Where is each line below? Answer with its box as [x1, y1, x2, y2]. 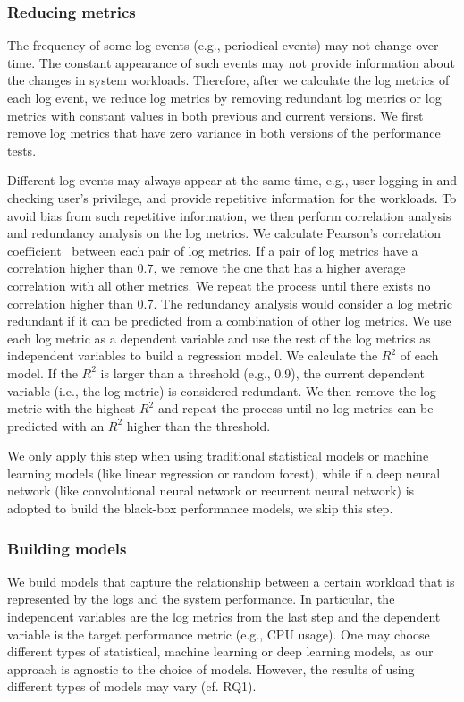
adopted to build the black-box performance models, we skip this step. [7, 499, 393, 518]
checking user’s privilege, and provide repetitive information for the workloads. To [7, 188, 457, 207]
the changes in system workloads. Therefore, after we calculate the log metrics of [7, 71, 450, 89]
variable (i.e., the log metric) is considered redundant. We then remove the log [7, 381, 436, 400]
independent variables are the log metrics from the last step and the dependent [7, 607, 441, 626]
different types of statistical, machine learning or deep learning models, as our [7, 642, 434, 661]
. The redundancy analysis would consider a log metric [153, 293, 452, 312]
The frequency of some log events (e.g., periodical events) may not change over [7, 36, 439, 55]
